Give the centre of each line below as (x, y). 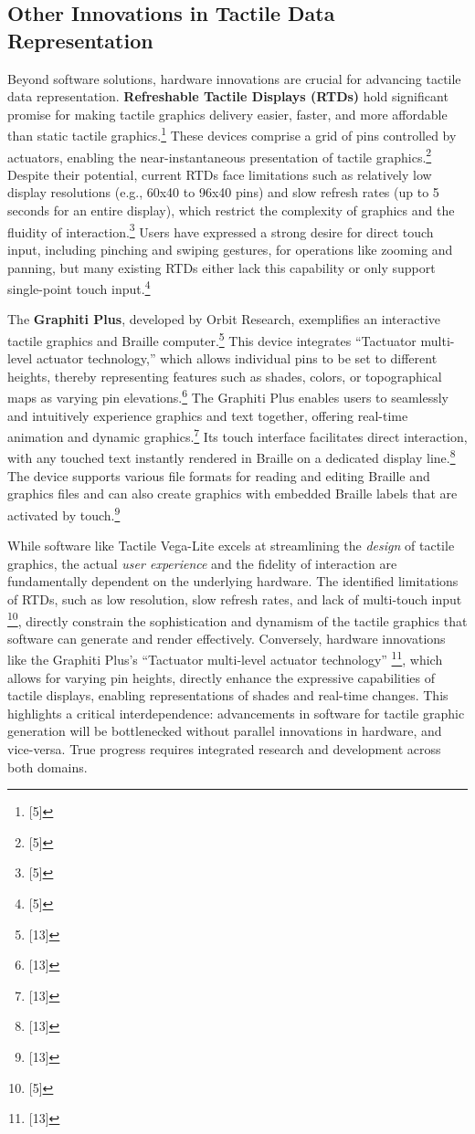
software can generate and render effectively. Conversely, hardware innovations (227, 638)
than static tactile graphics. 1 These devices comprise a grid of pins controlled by (232, 134)
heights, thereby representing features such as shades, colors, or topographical (225, 376)
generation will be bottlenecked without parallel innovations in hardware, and (225, 731)
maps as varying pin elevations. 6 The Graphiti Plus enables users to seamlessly (228, 396)
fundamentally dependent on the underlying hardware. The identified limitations (233, 581)
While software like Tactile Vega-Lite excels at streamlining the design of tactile (231, 546)
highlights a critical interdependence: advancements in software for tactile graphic (236, 713)
